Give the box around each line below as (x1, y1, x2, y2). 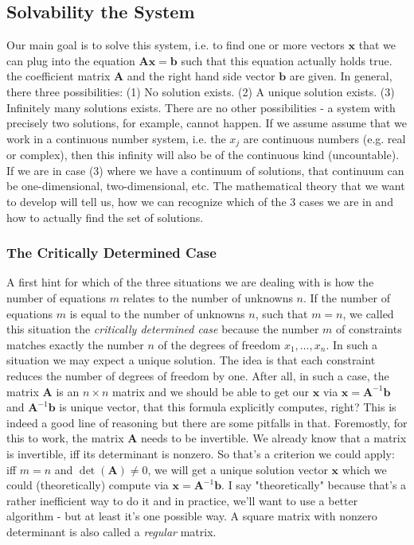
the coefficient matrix (6, 68, 111, 84)
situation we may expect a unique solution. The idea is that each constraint (6, 352, 376, 368)
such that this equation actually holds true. (181, 52, 393, 68)
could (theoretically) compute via (6, 477, 169, 493)
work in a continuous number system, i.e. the (6, 130, 226, 146)
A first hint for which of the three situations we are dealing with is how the (6, 274, 374, 290)
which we (342, 461, 387, 477)
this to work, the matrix (6, 430, 124, 446)
